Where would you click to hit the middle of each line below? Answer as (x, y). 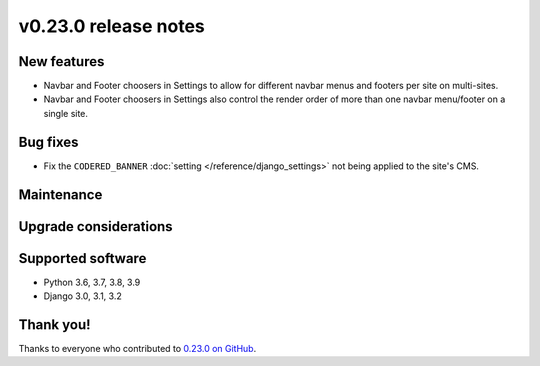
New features (61, 61)
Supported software (82, 258)
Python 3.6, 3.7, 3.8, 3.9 (92, 282)
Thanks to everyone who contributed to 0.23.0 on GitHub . (137, 348)
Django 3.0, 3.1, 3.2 (82, 296)
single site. (66, 113)
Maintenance (60, 194)
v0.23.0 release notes (111, 26)
